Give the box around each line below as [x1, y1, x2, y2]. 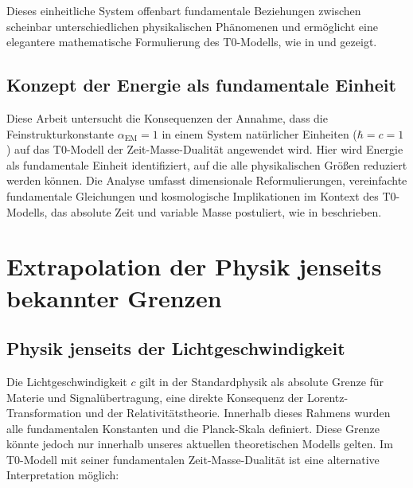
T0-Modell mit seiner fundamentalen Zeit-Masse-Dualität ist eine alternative [6, 451, 380, 467]
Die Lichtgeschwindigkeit [6, 373, 127, 389]
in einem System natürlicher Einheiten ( [162, 125, 357, 142]
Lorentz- [306, 388, 349, 405]
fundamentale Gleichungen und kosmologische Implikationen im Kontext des [6, 187, 379, 204]
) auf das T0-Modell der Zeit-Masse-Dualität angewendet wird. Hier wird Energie [6, 141, 403, 158]
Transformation [6, 404, 82, 421]
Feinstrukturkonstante [6, 125, 115, 142]
